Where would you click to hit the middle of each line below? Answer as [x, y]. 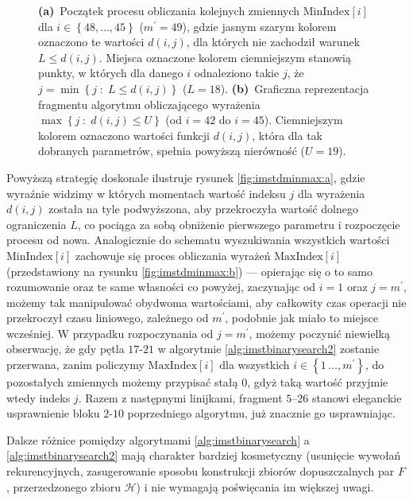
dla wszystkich [255, 365]
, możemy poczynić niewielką [319, 333]
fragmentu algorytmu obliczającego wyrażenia [149, 104]
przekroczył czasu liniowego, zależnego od [108, 318]
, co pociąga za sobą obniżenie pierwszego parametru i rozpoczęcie [239, 224]
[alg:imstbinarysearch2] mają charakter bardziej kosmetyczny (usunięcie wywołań [204, 455]
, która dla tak [287, 135]
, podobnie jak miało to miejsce [301, 318]
